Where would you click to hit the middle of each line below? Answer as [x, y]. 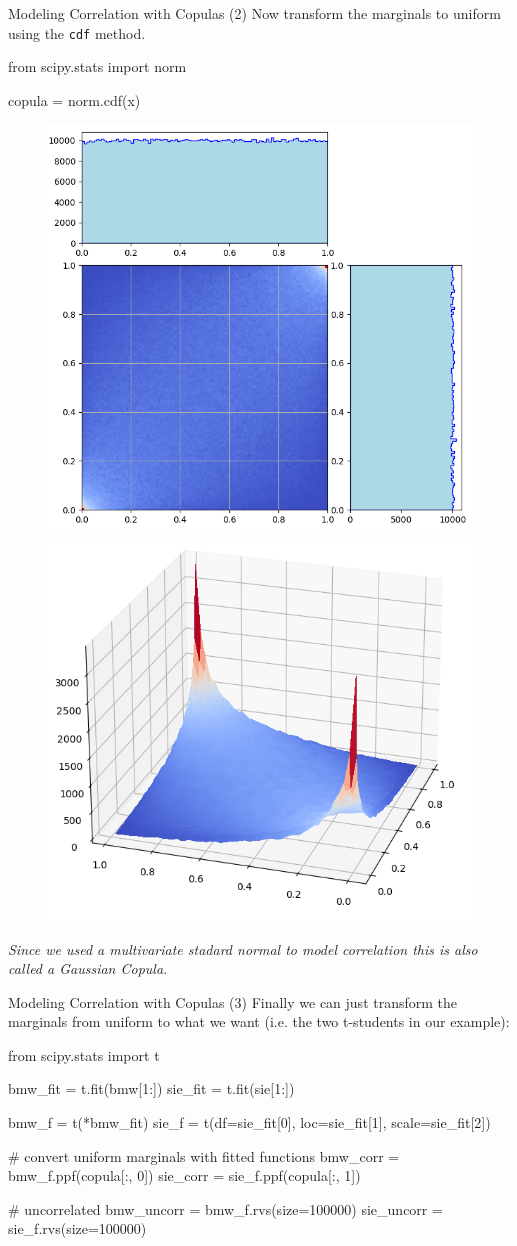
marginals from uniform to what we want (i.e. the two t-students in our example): [259, 1021]
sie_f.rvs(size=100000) [77, 1228]
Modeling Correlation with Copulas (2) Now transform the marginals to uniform [254, 13]
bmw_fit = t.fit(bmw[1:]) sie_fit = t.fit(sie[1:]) [151, 1088]
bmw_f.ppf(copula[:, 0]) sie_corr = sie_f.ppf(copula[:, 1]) [184, 1175]
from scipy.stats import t [84, 1054]
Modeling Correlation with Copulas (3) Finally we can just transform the [233, 1001]
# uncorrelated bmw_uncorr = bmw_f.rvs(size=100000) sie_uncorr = [225, 1208]
